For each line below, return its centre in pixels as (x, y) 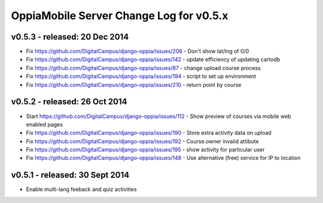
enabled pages (44, 124)
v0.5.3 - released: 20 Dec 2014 (70, 37)
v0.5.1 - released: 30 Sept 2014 (70, 175)
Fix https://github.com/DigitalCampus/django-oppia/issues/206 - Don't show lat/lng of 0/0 (138, 51)
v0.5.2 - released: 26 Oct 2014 (69, 102)
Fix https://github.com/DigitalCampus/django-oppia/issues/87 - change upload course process (144, 68)
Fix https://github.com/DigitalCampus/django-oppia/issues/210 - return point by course (134, 84)
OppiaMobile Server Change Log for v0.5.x (120, 16)
